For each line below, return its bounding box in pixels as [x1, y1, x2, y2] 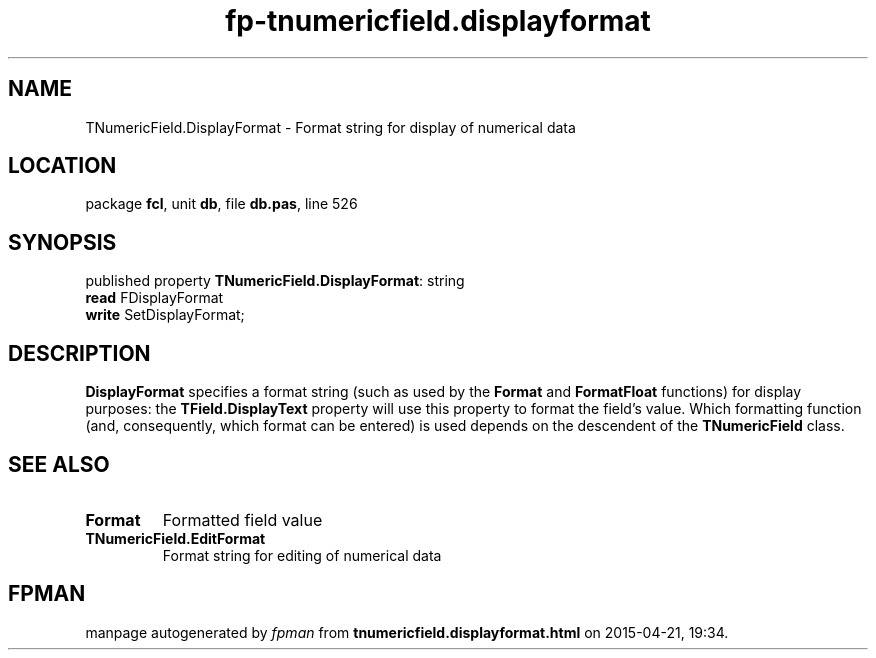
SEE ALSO [8, 451, 110, 477]
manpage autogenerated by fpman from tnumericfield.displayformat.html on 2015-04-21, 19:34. [85, 623, 729, 641]
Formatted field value [162, 509, 323, 530]
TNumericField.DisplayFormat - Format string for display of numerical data [85, 118, 576, 136]
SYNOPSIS [8, 229, 117, 255]
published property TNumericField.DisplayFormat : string [85, 272, 465, 290]
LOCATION [8, 153, 117, 179]
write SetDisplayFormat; [85, 306, 245, 324]
